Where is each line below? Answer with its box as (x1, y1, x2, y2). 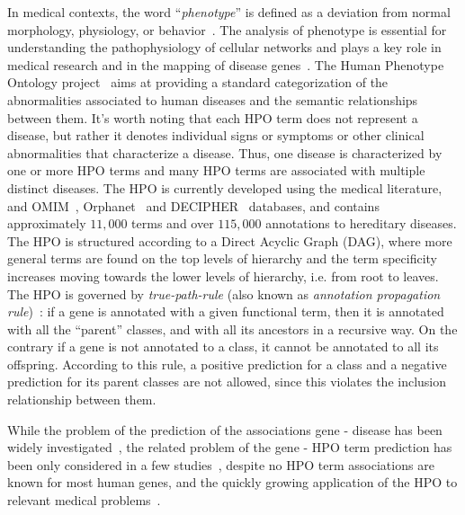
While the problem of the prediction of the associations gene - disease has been (7, 420, 443, 439)
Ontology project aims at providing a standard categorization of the (7, 73, 389, 92)
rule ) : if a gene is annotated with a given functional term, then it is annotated (7, 302, 444, 321)
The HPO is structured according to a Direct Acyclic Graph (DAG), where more (7, 231, 452, 250)
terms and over (131, 214, 214, 233)
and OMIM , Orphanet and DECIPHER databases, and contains (7, 196, 380, 215)
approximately (7, 214, 86, 233)
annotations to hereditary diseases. (265, 214, 457, 233)
